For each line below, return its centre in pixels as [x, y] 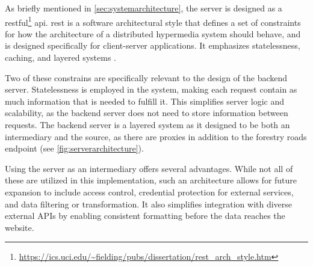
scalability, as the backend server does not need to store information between [147, 113]
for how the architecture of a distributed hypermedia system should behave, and [153, 33]
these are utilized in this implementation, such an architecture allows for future [151, 180]
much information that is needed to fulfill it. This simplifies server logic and [145, 101]
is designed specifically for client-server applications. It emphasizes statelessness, [153, 45]
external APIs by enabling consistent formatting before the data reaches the [145, 216]
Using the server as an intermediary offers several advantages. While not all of [149, 168]
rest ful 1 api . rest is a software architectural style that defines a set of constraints [153, 21]
